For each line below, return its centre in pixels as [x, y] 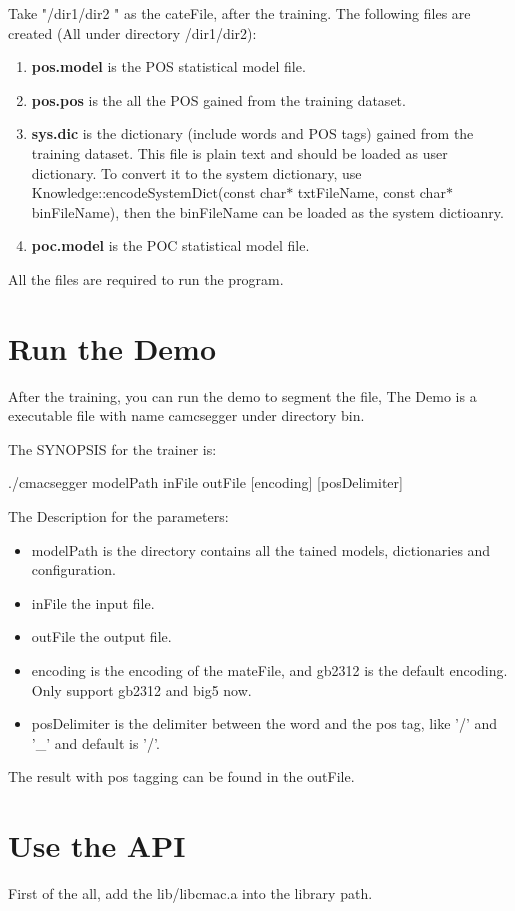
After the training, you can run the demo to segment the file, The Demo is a [242, 395]
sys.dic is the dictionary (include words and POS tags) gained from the [252, 133]
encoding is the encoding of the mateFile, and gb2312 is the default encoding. [269, 670]
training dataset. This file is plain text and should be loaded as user [239, 152]
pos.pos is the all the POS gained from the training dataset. [218, 99]
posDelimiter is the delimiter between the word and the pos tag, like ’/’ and [264, 723]
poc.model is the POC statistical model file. [170, 245]
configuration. [73, 569]
